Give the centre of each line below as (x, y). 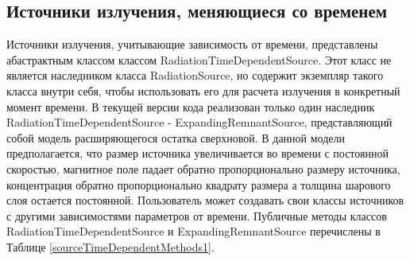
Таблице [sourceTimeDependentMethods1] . (110, 246)
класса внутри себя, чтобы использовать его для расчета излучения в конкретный (203, 90)
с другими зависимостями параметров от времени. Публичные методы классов (197, 215)
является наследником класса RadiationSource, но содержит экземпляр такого (195, 75)
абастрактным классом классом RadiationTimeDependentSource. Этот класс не (199, 59)
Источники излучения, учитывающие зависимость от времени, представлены (192, 44)
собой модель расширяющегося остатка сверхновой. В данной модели (176, 137)
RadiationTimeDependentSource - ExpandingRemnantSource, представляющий (199, 122)
